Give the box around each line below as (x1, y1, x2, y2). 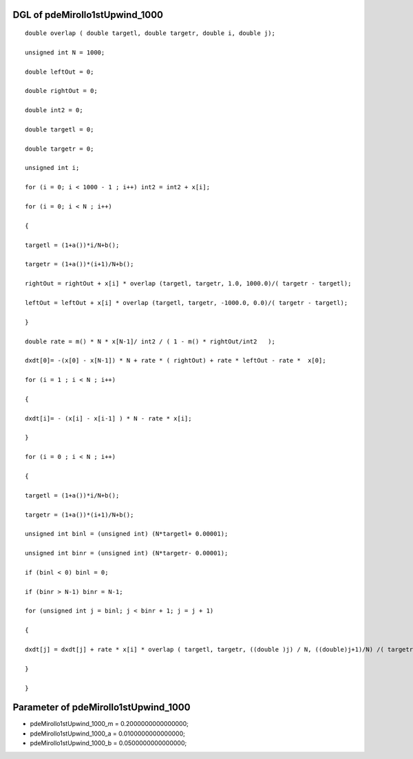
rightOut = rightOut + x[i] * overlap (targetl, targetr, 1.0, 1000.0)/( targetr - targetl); (25, 279, 352, 288)
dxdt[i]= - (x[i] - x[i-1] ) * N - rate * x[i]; (25, 414, 192, 423)
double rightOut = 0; (25, 87, 98, 95)
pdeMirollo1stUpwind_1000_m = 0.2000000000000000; (30, 720, 189, 728)
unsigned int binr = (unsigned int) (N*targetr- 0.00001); (25, 549, 229, 557)
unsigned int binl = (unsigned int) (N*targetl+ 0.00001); (25, 530, 229, 538)
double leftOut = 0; (25, 67, 94, 76)
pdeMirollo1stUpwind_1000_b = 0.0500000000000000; (30, 739, 187, 747)
